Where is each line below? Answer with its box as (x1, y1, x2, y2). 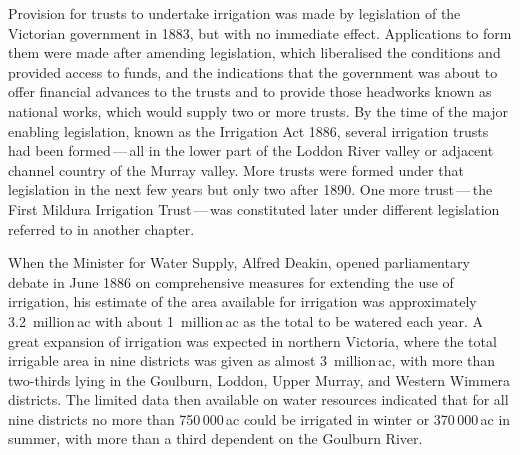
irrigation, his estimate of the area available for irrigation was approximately (8, 291, 477, 312)
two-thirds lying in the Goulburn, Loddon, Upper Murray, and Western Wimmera (8, 369, 511, 390)
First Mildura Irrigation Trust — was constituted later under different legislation (8, 198, 500, 219)
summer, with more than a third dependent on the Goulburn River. (8, 428, 423, 449)
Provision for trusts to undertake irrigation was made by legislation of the (8, 3, 461, 23)
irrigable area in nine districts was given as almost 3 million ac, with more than (8, 350, 496, 371)
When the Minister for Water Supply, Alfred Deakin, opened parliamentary (8, 252, 470, 273)
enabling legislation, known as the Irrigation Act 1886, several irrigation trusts (8, 120, 489, 141)
